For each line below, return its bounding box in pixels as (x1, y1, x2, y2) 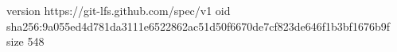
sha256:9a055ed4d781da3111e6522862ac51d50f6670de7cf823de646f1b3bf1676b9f (6, 17, 390, 34)
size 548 (6, 33, 45, 50)
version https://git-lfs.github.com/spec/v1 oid (6, 2, 231, 18)
